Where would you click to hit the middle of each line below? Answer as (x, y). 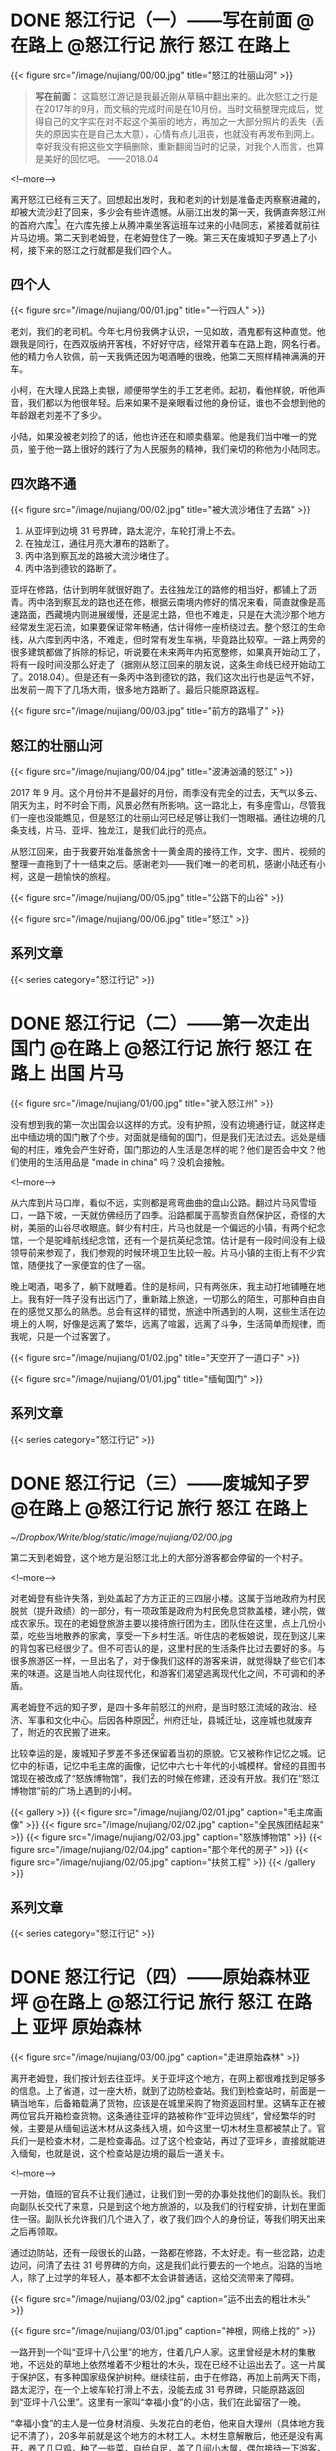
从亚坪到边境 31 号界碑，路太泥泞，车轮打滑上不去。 (133, 531)
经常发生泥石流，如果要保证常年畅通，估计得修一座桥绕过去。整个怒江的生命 (168, 627)
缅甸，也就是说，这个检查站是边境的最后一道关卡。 (124, 2153)
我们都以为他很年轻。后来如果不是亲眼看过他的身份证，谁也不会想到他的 (176, 403)
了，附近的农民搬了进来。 (63, 1732)
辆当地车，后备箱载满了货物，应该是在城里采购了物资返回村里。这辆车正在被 (168, 2103)
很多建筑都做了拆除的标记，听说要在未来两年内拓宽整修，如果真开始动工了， (168, 652)
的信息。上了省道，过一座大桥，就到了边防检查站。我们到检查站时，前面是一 (168, 2090)
